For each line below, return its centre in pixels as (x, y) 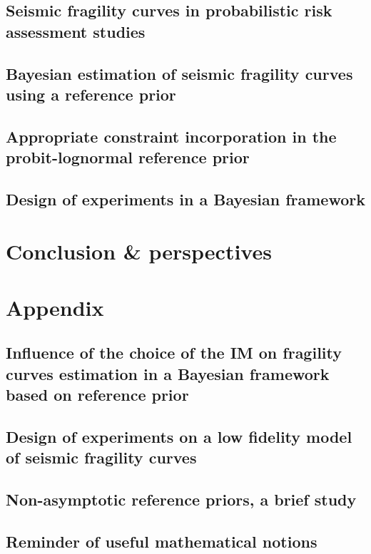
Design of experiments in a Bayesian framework (185, 199)
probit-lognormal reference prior (128, 157)
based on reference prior (97, 395)
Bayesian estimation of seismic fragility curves (179, 73)
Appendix (55, 307)
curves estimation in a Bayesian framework (168, 373)
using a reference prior (91, 94)
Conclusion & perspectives (139, 251)
